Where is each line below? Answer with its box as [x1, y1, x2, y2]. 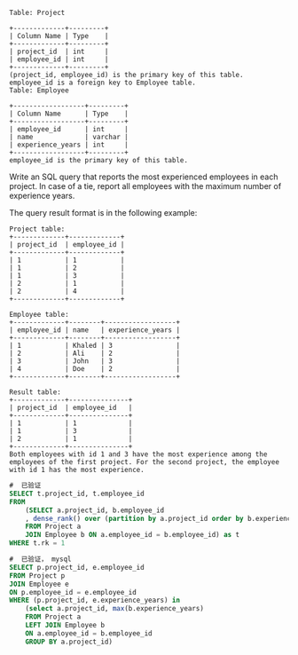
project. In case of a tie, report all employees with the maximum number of [9, 181, 282, 191]
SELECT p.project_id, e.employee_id [9, 563, 145, 572]
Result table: [9, 388, 62, 397]
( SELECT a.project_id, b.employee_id [25, 506, 165, 515]
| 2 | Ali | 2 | [9, 349, 180, 358]
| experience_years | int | [9, 140, 129, 149]
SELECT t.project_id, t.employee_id [9, 489, 145, 498]
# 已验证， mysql [9, 555, 72, 564]
